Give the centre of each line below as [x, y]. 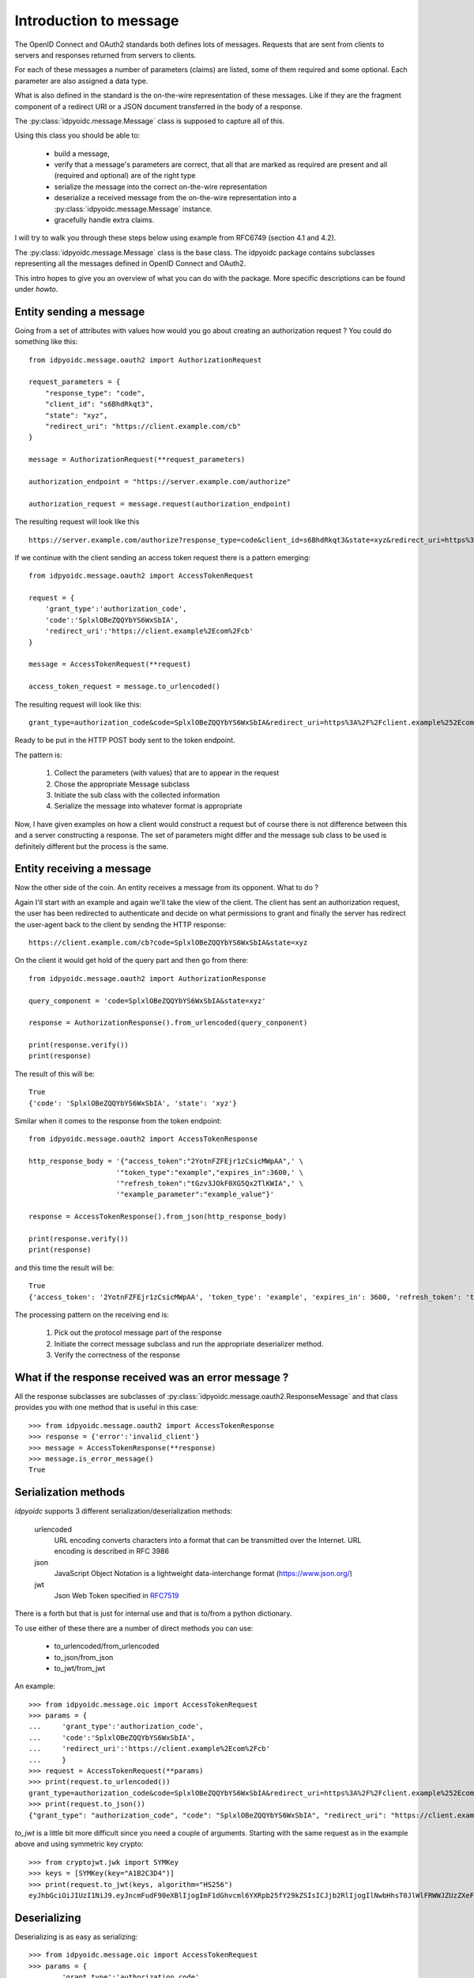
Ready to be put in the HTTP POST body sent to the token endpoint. [125, 741]
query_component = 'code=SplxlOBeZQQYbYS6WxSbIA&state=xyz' [147, 1000]
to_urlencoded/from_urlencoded [107, 1646]
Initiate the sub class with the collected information [137, 794]
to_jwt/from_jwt [80, 1668]
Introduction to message [97, 21]
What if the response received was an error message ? [152, 1377]
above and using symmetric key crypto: [79, 1844]
